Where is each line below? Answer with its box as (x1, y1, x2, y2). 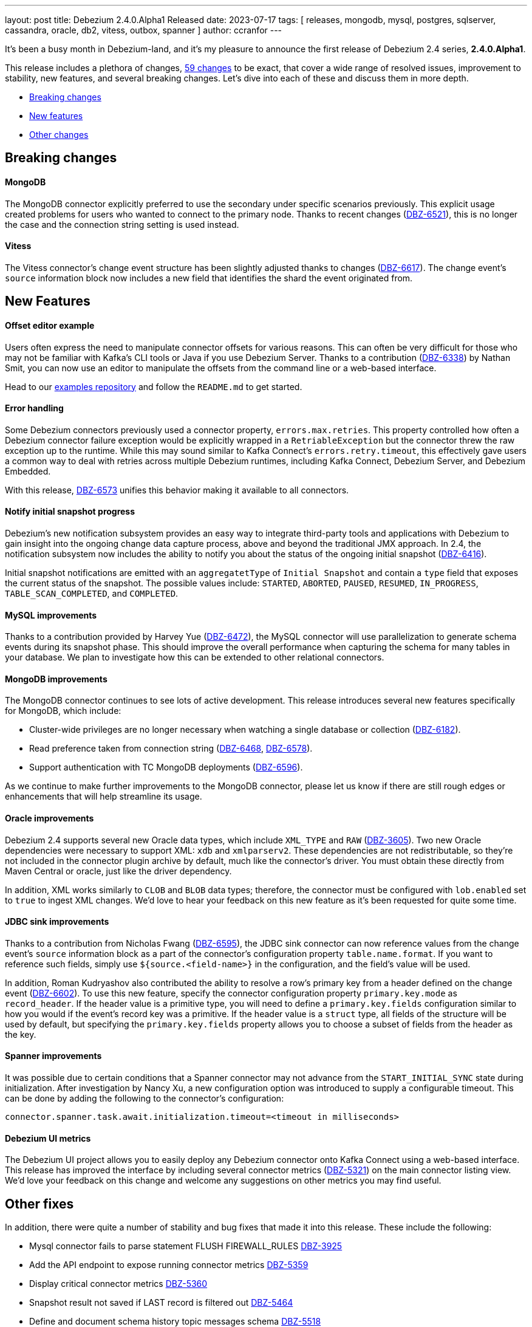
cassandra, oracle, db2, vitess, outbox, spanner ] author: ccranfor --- (5, 25, 282, 35)
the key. (5, 1029, 36, 1040)
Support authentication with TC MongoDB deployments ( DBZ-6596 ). (29, 762, 303, 773)
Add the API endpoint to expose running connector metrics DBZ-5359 (29, 1260, 309, 1270)
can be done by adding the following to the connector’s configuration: (5, 1093, 284, 1104)
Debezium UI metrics (5, 1133, 91, 1144)
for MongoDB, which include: (5, 705, 121, 716)
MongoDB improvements (5, 673, 107, 684)
